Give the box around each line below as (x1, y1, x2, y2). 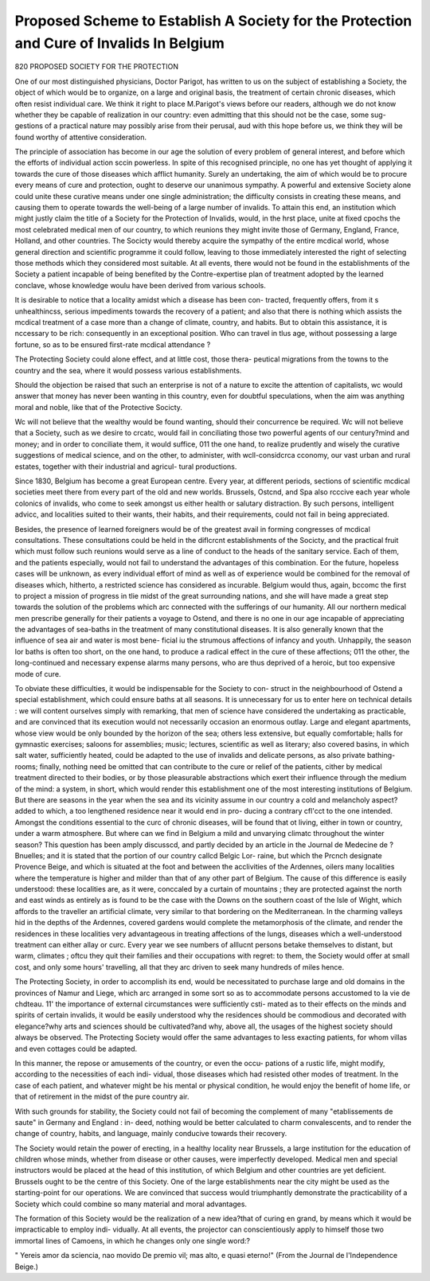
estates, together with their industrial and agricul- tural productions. (14, 462, 237, 471)
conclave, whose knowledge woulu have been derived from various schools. (14, 280, 266, 290)
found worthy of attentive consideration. (14, 132, 147, 142)
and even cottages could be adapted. (14, 1044, 138, 1053)
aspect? (371, 795, 398, 804)
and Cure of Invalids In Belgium (14, 34, 225, 52)
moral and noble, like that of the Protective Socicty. (14, 402, 183, 412)
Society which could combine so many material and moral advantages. (14, 1199, 247, 1209)
